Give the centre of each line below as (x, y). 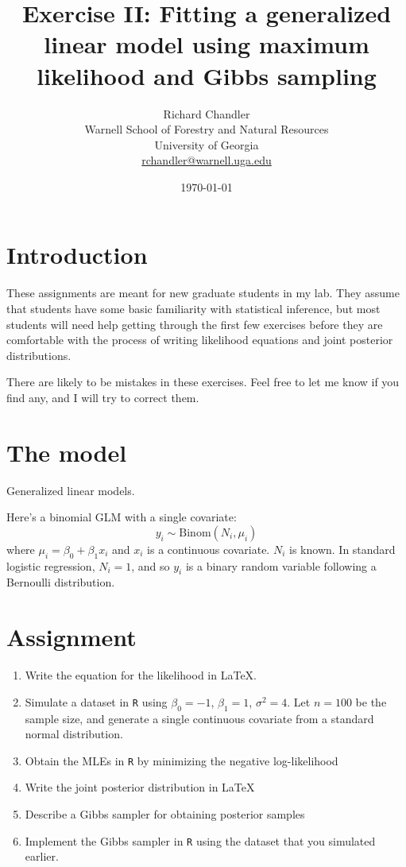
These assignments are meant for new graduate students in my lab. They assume (203, 293)
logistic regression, (51, 565)
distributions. (39, 355)
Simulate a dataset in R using (96, 701)
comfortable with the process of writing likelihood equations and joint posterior (200, 340)
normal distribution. (74, 734)
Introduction (77, 255)
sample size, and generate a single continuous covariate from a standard (199, 718)
